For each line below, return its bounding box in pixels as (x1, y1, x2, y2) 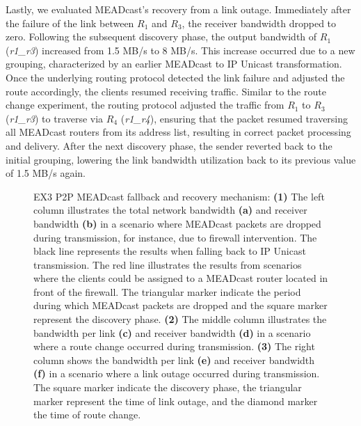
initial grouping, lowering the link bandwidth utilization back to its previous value (6, 152, 356, 166)
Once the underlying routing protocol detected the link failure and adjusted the (6, 70, 345, 84)
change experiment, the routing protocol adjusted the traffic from (6, 97, 284, 112)
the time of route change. (33, 407, 141, 422)
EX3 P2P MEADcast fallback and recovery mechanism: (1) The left (33, 189, 325, 203)
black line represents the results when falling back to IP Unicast (33, 244, 306, 258)
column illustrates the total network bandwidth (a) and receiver (33, 203, 307, 217)
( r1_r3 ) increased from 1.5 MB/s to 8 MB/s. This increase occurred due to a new (6, 42, 355, 57)
